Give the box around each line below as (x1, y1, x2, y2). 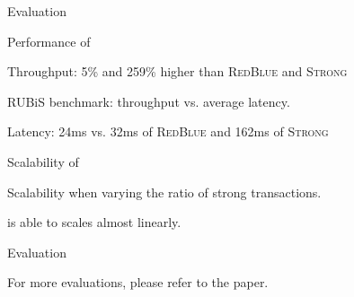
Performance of (7, 31, 91, 50)
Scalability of (7, 152, 79, 170)
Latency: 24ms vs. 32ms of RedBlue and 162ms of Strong (7, 122, 329, 141)
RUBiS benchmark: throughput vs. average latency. (7, 92, 290, 110)
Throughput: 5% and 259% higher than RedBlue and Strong (7, 62, 348, 81)
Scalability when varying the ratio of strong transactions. (7, 182, 322, 201)
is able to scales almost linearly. (7, 213, 181, 231)
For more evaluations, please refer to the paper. (7, 273, 269, 292)
